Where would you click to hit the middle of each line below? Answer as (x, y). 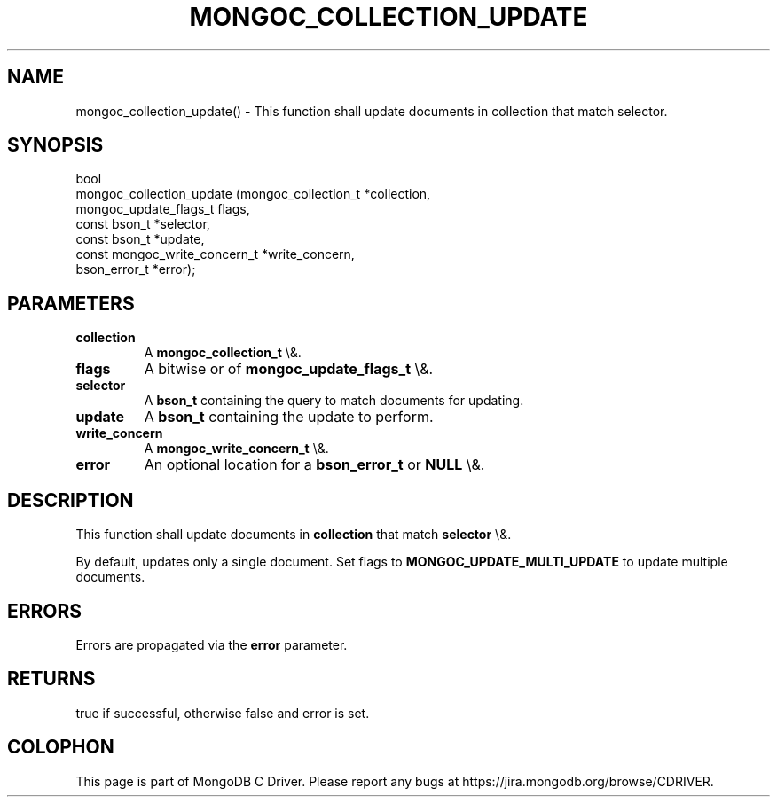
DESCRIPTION (71, 500)
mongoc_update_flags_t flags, (163, 209)
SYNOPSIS (55, 145)
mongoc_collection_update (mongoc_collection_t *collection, (253, 194)
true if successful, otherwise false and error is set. (223, 713)
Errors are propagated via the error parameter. (212, 644)
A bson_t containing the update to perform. (289, 417)
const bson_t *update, (140, 239)
